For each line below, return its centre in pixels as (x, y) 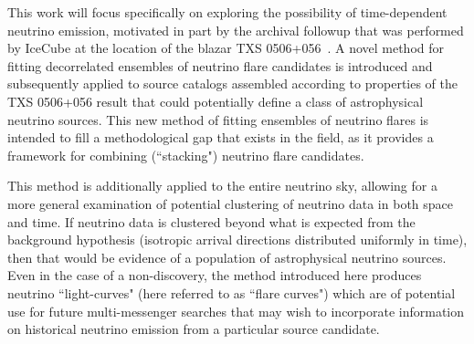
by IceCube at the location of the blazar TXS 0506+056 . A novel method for (226, 48)
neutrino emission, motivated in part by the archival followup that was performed (236, 30)
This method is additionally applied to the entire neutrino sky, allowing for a (222, 186)
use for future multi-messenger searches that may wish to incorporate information (236, 311)
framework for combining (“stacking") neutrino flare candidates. (186, 155)
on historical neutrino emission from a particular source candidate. (194, 329)
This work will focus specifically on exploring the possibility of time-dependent (227, 12)
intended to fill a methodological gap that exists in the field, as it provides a (221, 137)
